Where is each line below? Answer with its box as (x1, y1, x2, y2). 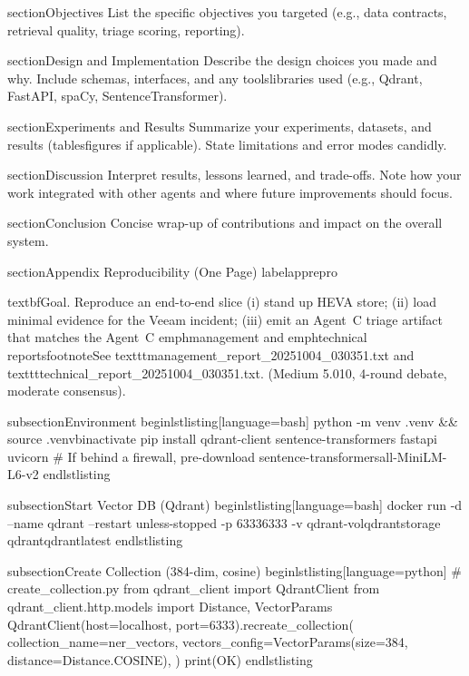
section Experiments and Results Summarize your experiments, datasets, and (7, 116, 432, 135)
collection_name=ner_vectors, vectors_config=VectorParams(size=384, (7, 632, 408, 652)
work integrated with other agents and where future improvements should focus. (7, 182, 453, 201)
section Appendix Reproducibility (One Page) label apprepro (7, 261, 337, 280)
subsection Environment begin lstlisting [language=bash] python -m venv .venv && (7, 411, 458, 430)
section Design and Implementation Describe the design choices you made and (7, 51, 437, 70)
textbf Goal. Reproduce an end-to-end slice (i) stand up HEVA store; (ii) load (7, 292, 436, 311)
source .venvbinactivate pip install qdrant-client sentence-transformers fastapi (7, 429, 437, 448)
